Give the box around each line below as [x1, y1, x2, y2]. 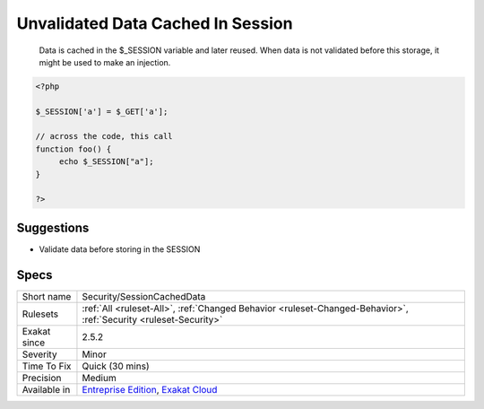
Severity [22, 348, 57, 361]
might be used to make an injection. [39, 57, 171, 67]
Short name [22, 290, 72, 302]
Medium [82, 371, 117, 384]
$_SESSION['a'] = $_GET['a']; [35, 106, 169, 117]
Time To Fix [22, 360, 72, 372]
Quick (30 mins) [82, 360, 150, 372]
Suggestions [16, 220, 90, 235]
